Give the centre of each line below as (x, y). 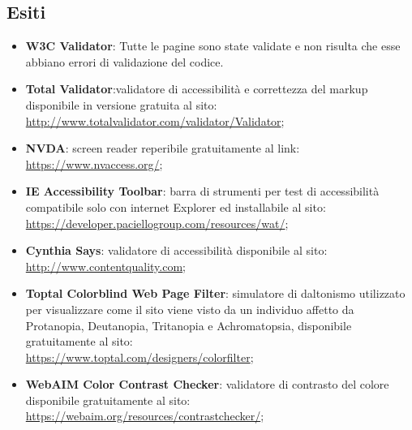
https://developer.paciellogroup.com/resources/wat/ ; (157, 223)
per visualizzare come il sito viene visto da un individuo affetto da (190, 309)
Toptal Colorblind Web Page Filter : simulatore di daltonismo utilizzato (215, 293)
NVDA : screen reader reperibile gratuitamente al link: (163, 148)
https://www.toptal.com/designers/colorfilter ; (139, 357)
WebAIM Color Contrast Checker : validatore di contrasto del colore (207, 384)
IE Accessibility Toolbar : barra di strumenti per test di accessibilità (202, 191)
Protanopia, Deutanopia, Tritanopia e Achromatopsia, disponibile (189, 325)
